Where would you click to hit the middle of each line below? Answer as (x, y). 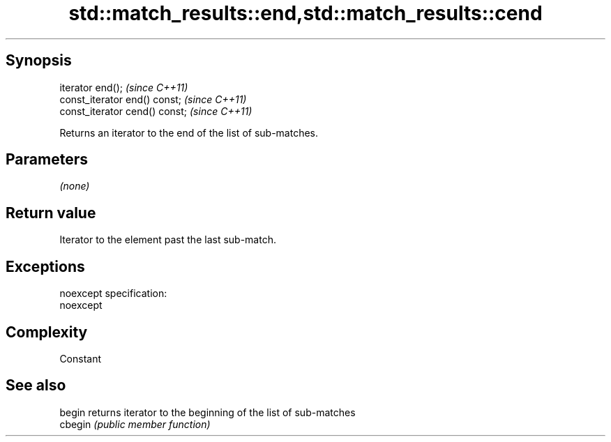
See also (36, 386)
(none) (75, 186)
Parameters (47, 160)
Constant (81, 358)
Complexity (47, 332)
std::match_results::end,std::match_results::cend (305, 13)
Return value (51, 213)
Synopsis (39, 61)
